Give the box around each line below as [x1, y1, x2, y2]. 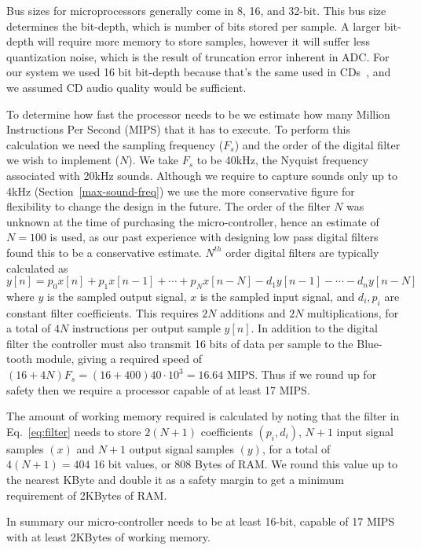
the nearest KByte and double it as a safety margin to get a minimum [6, 471, 344, 488]
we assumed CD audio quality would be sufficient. [6, 79, 247, 95]
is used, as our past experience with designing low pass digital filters [49, 229, 379, 245]
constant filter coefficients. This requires [6, 304, 199, 321]
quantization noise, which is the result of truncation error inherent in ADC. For [6, 48, 390, 64]
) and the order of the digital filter [234, 136, 401, 152]
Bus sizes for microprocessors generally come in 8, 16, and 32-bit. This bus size [6, 2, 386, 18]
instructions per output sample [71, 320, 221, 336]
